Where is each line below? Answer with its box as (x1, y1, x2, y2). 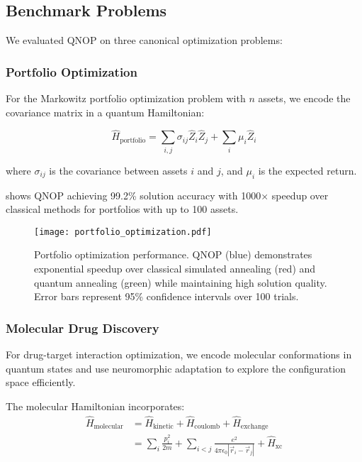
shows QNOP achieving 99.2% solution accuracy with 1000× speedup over (6, 187, 329, 202)
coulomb (194, 423, 220, 431)
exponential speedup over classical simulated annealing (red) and (34, 260, 316, 275)
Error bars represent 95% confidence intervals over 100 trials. (34, 289, 299, 304)
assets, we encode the (258, 91, 351, 106)
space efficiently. (6, 375, 76, 390)
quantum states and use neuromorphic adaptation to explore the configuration (6, 361, 346, 375)
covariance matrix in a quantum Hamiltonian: (6, 104, 205, 119)
